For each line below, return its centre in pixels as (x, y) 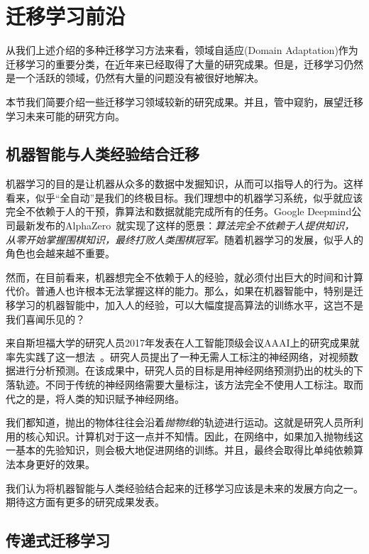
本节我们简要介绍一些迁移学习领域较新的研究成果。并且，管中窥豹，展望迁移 (184, 101)
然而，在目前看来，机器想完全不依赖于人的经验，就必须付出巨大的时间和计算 (184, 277)
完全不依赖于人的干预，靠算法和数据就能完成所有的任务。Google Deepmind (179, 211)
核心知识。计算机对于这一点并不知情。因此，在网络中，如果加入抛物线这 (194, 436)
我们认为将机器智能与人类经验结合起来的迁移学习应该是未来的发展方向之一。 (184, 488)
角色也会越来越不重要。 (60, 253)
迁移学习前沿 (66, 16)
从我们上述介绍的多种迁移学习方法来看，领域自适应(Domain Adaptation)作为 (182, 50)
